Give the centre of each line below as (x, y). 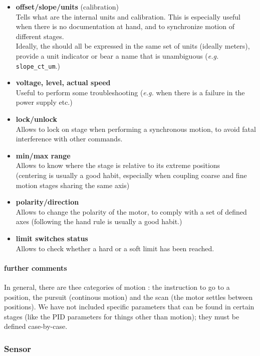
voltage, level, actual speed (63, 82)
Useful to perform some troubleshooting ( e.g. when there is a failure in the (130, 92)
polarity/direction (47, 202)
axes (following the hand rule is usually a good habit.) (99, 221)
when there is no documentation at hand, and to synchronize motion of (125, 26)
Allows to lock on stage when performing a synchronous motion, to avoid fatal (136, 129)
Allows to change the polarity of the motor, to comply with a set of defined (131, 211)
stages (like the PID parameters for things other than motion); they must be (122, 316)
